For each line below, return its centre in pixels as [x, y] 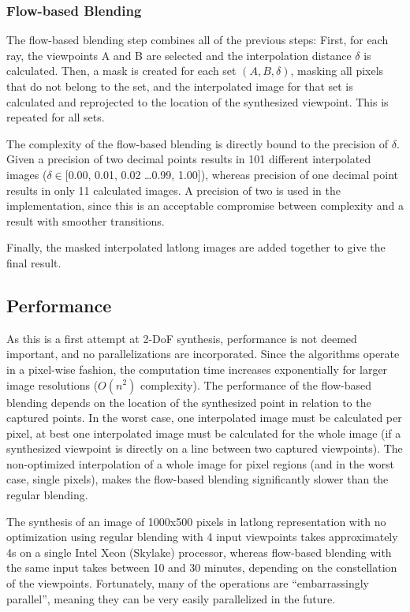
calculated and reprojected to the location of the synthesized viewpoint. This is [198, 101]
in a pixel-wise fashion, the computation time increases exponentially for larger [197, 369]
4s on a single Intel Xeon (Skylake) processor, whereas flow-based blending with [199, 552]
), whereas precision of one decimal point [299, 174]
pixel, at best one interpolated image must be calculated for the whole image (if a [204, 433]
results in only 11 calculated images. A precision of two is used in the [174, 190]
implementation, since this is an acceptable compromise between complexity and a [205, 205]
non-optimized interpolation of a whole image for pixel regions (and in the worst [200, 463]
